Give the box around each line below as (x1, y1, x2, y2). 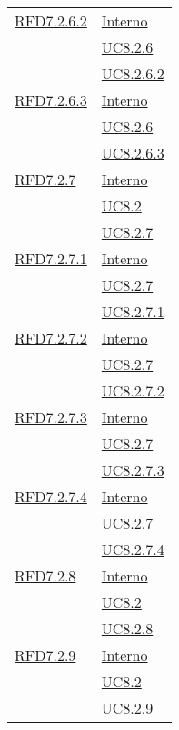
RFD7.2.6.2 (15, 10, 87, 31)
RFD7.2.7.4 (15, 486, 87, 507)
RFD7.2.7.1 (15, 248, 87, 269)
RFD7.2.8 (15, 565, 76, 586)
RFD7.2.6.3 (15, 89, 87, 110)
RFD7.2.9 (15, 644, 76, 665)
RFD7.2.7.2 (15, 327, 87, 348)
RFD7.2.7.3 (15, 406, 87, 427)
